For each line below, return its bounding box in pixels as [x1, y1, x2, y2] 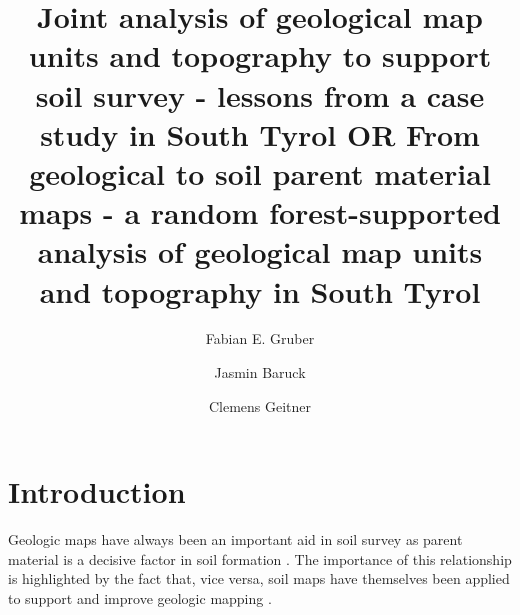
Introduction [8, 471, 186, 512]
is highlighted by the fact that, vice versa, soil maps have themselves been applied [8, 568, 510, 589]
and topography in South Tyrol [39, 270, 481, 311]
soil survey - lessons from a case [35, 74, 485, 115]
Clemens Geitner [208, 395, 312, 416]
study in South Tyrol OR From [40, 113, 480, 154]
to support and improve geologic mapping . [8, 587, 272, 608]
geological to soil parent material [29, 152, 491, 193]
